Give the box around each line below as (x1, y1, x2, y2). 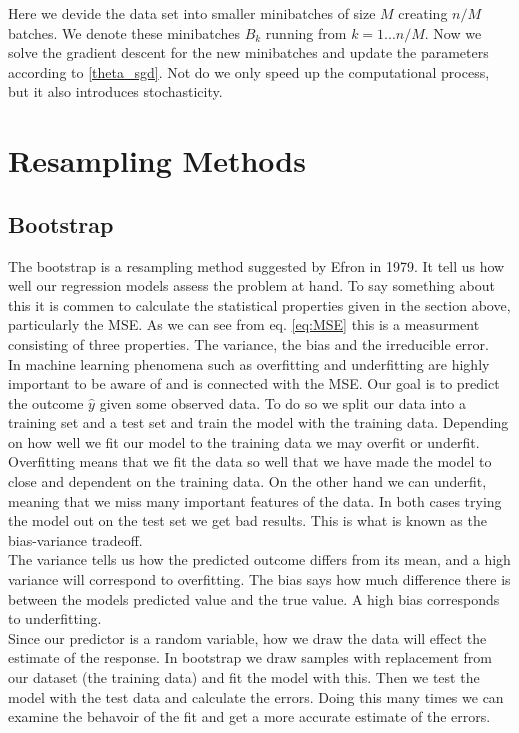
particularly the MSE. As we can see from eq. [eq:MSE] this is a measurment (8, 314, 480, 335)
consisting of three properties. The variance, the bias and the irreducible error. (8, 333, 489, 354)
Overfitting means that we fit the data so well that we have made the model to (8, 451, 492, 472)
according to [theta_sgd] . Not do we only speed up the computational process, (8, 61, 490, 82)
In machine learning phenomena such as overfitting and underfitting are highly (8, 353, 490, 374)
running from (265, 22, 347, 43)
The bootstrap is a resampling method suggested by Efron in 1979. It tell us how (8, 255, 505, 276)
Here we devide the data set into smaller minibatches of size (8, 3, 376, 23)
